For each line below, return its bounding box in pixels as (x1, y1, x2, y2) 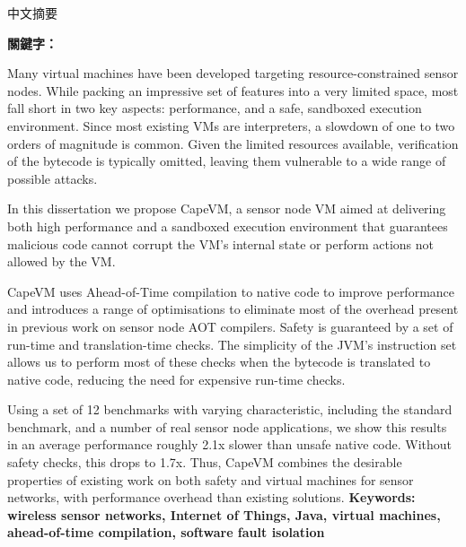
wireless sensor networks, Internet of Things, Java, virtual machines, (7, 505, 441, 524)
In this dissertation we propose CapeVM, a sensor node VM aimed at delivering (7, 199, 446, 218)
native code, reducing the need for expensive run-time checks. (7, 369, 346, 388)
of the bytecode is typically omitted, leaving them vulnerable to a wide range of (7, 152, 446, 170)
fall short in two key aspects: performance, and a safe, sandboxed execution (7, 99, 422, 117)
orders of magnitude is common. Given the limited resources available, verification (7, 134, 459, 152)
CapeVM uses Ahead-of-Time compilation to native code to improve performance (7, 282, 455, 300)
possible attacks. (7, 169, 98, 187)
